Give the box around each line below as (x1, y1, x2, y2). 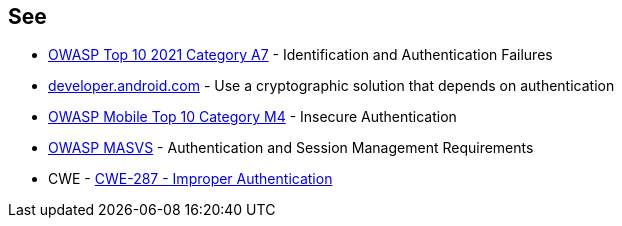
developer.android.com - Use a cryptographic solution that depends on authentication (48, 77, 615, 95)
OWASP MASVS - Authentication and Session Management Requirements (48, 139, 534, 157)
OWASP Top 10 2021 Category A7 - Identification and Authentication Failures (48, 46, 553, 64)
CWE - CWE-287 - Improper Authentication (48, 170, 333, 188)
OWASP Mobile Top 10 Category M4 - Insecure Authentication (48, 108, 457, 126)
